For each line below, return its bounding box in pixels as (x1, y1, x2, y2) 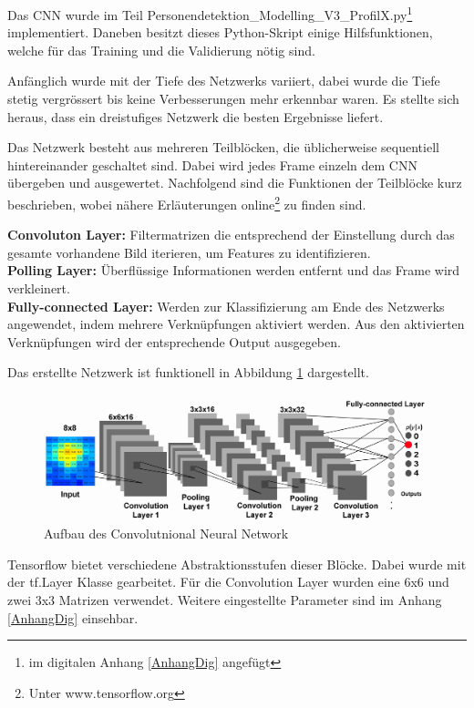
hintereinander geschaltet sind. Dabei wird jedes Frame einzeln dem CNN (7, 155, 417, 174)
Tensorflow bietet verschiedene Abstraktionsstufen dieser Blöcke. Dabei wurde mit (7, 554, 467, 573)
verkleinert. (7, 279, 70, 298)
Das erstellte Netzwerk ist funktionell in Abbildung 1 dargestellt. (7, 363, 369, 382)
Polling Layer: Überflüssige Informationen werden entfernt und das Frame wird (7, 261, 460, 280)
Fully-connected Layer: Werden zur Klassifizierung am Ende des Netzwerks (7, 296, 445, 315)
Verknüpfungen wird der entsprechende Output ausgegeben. (7, 332, 341, 351)
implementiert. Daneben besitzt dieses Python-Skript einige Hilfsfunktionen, (7, 23, 433, 42)
